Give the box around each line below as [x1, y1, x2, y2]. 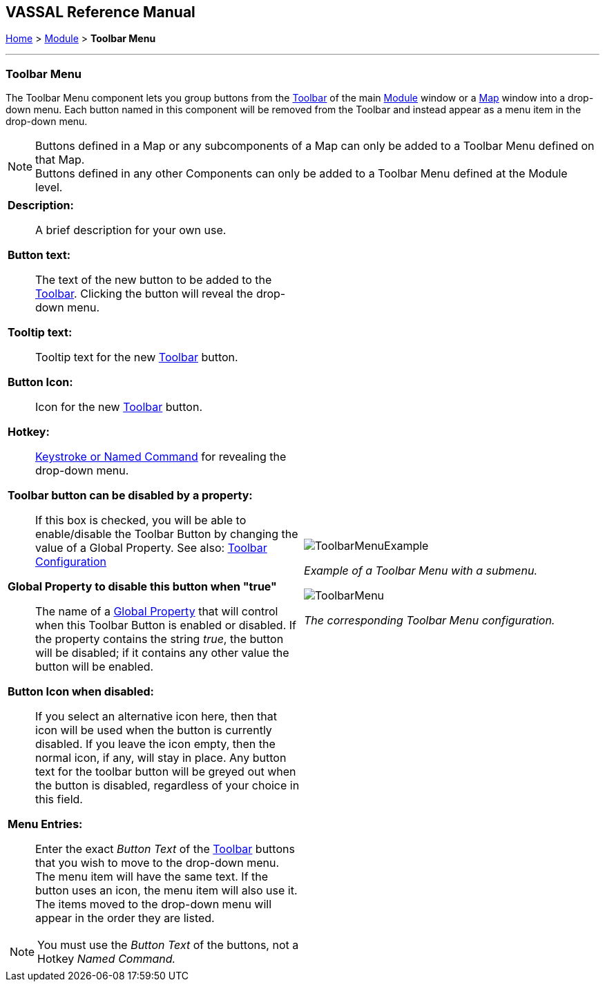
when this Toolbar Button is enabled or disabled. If [35, 618, 296, 633]
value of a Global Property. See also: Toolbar [35, 541, 267, 555]
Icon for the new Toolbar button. [35, 400, 203, 414]
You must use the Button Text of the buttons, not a [37, 938, 299, 952]
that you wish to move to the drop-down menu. [35, 856, 280, 870]
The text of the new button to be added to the [35, 273, 272, 287]
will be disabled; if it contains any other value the [35, 646, 289, 660]
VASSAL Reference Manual [6, 3, 195, 21]
